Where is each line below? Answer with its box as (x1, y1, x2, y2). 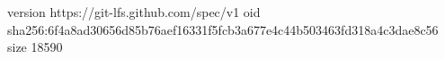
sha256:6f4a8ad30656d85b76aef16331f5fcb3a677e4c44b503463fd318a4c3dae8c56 (7, 20, 439, 38)
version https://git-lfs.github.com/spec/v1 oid (7, 3, 261, 21)
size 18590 (7, 38, 63, 56)
